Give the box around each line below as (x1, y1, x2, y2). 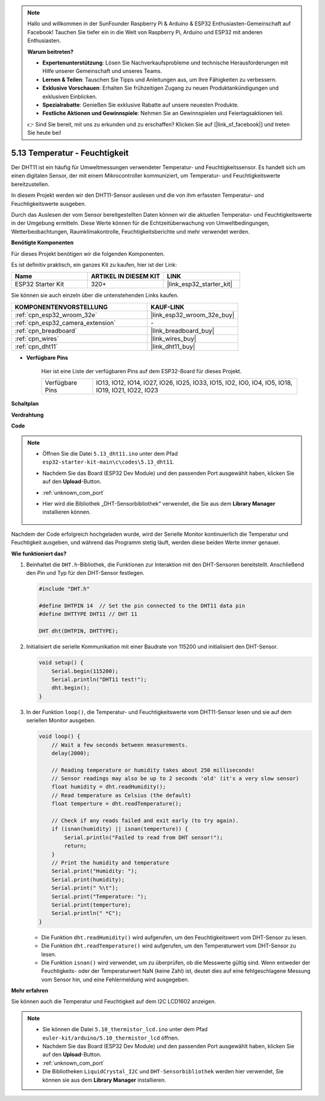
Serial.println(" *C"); (51, 910, 122, 917)
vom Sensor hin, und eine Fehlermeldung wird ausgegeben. (41, 976, 190, 983)
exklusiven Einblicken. (42, 93, 97, 100)
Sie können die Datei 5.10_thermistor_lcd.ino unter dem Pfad (42, 1026, 208, 1033)
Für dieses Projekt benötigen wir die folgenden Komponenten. (11, 250, 165, 257)
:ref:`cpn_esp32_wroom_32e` (14, 311, 97, 319)
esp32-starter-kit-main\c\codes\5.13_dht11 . (42, 458, 175, 466)
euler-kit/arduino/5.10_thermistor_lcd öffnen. (42, 1034, 179, 1041)
